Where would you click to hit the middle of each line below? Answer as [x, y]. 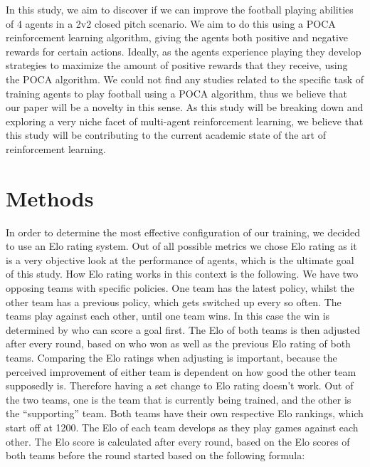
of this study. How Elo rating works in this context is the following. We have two [182, 274]
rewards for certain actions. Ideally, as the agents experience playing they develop [184, 51]
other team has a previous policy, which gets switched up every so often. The [174, 301]
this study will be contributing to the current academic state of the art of [166, 135]
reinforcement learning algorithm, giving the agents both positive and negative [177, 37]
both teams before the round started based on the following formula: [155, 455]
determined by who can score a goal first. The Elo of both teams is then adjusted [183, 329]
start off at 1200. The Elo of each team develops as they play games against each [182, 427]
